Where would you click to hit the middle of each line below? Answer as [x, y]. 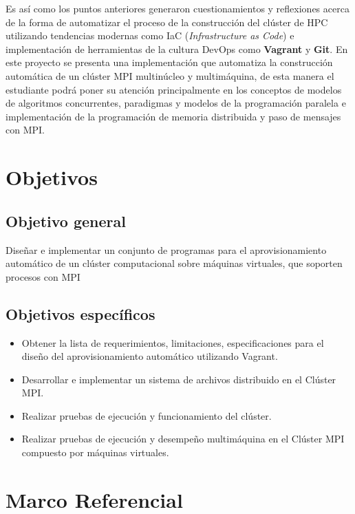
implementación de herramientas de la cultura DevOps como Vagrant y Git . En [177, 49]
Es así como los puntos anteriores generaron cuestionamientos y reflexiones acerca [177, 8]
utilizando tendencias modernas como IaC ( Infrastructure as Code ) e [150, 35]
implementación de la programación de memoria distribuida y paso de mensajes [173, 116]
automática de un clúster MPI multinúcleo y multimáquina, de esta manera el [170, 75]
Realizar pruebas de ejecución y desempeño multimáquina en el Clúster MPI [183, 439]
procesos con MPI [43, 276]
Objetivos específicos [80, 313]
